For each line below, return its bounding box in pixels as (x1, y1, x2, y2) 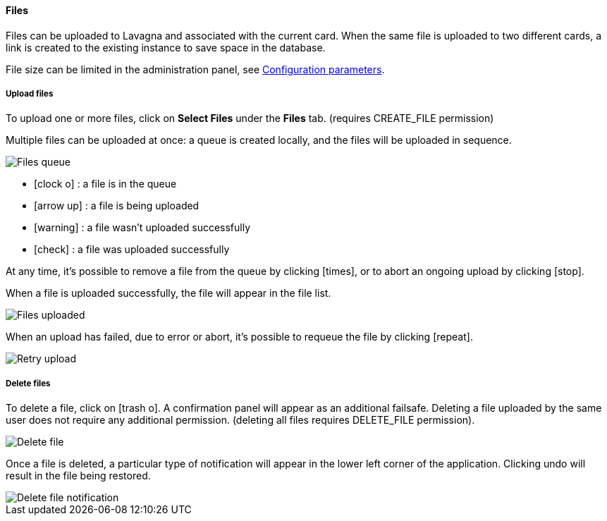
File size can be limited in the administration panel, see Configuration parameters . (6, 63, 385, 75)
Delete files (6, 378, 51, 388)
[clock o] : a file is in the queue (34, 178, 177, 190)
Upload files (6, 89, 54, 99)
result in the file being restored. (6, 470, 151, 482)
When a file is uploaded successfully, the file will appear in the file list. (6, 287, 331, 300)
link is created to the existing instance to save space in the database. (6, 41, 326, 54)
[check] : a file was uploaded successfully (34, 243, 230, 256)
